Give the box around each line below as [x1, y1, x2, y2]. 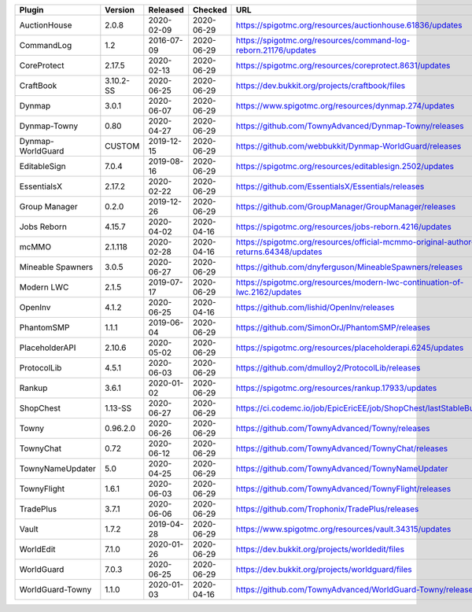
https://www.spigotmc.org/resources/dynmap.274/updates [236, 101, 455, 111]
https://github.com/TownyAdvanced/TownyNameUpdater [236, 463, 448, 474]
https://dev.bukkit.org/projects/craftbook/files [236, 80, 406, 90]
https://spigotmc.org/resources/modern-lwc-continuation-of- [236, 277, 464, 287]
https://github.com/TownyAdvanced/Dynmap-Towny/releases [236, 120, 464, 131]
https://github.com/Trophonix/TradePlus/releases [236, 503, 419, 514]
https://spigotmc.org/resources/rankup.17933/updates [236, 382, 437, 393]
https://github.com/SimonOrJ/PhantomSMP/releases [236, 323, 430, 333]
